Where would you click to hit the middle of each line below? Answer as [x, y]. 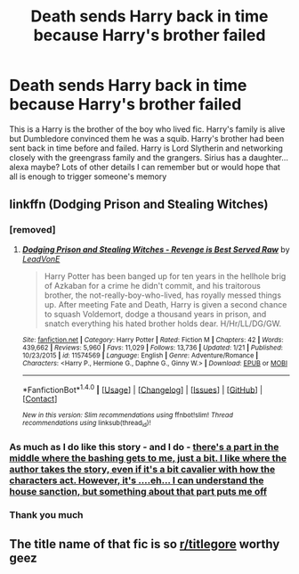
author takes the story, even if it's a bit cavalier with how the [142, 469]
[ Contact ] [40, 399]
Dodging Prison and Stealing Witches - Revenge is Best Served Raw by [156, 249]
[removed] [32, 230]
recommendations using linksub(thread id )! [86, 424]
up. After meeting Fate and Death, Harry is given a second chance [166, 304]
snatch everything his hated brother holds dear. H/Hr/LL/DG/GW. [163, 324]
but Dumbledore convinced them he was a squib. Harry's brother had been [147, 138]
